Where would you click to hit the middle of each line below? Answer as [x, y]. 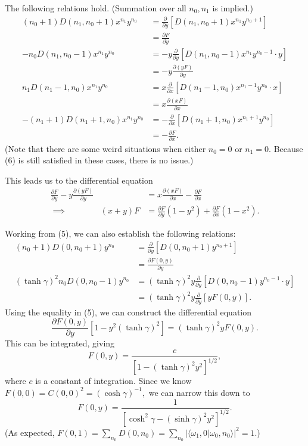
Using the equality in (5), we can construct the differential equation [128, 312]
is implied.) [233, 8]
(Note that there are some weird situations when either [105, 148]
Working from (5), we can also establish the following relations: [120, 233]
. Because [286, 148]
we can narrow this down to [199, 392]
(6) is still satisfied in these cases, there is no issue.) [99, 160]
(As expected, [30, 432]
